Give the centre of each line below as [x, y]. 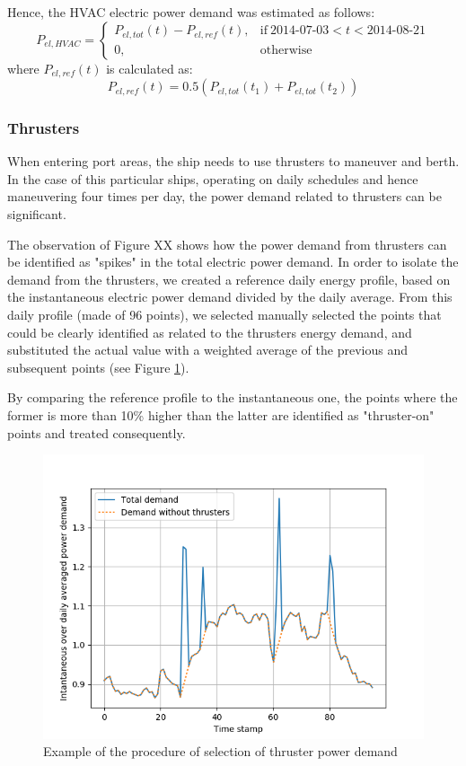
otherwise [286, 50]
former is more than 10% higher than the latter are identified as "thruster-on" [221, 414]
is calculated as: [149, 68]
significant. [37, 214]
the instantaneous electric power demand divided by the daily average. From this [230, 297]
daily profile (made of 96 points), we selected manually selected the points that [224, 315]
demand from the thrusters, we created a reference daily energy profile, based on [229, 279]
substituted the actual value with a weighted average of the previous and [207, 350]
